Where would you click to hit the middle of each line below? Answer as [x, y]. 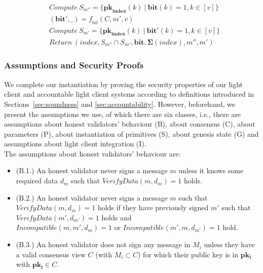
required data [37, 181]
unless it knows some [211, 170]
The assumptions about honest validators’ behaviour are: [92, 153]
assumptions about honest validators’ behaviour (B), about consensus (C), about [130, 124]
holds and [117, 217]
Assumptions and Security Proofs [74, 65]
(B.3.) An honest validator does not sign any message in [103, 244]
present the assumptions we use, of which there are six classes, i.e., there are [123, 114]
